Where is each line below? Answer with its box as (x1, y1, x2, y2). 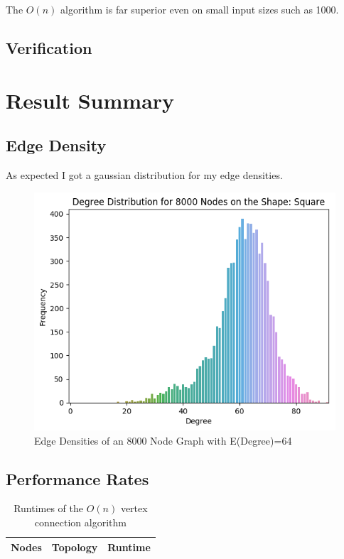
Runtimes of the (14, 501, 83, 516)
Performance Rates (6, 467, 149, 489)
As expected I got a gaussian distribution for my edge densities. (6, 167, 283, 182)
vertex (120, 501, 148, 516)
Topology (51, 539, 98, 554)
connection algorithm (34, 515, 127, 530)
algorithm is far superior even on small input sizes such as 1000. (60, 2, 339, 16)
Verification (6, 36, 92, 58)
